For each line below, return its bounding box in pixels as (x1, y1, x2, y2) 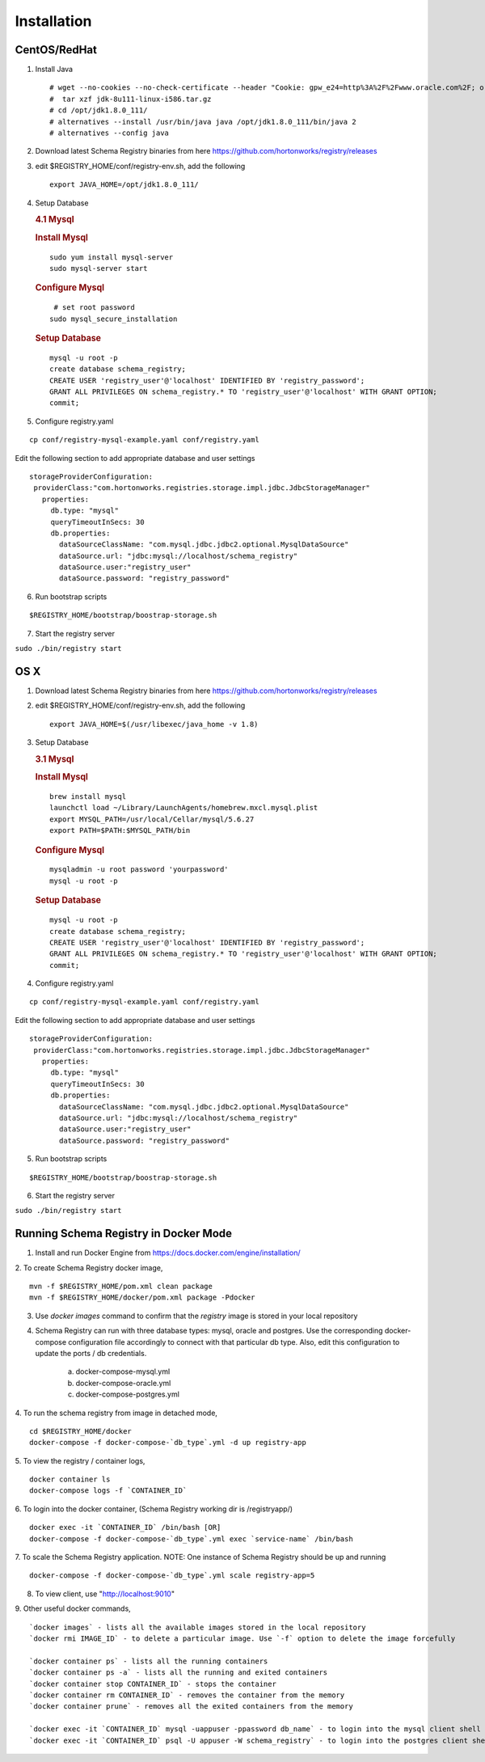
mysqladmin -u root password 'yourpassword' (49, 865, 230, 874)
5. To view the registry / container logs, (15, 1456, 145, 1465)
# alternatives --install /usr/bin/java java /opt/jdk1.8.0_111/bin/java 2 (49, 117, 356, 126)
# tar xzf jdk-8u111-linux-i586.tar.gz (49, 94, 212, 104)
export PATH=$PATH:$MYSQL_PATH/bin (49, 826, 191, 835)
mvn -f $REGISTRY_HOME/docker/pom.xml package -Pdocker (29, 1293, 255, 1302)
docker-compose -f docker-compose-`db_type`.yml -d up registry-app (29, 1438, 306, 1447)
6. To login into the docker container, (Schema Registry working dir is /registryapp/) (15, 1504, 293, 1514)
